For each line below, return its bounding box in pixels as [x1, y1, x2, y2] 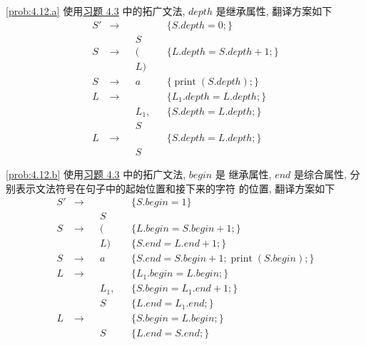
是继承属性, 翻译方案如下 [215, 4, 332, 18]
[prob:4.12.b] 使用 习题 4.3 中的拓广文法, [6, 166, 186, 181]
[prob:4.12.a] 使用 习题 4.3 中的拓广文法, [6, 4, 185, 18]
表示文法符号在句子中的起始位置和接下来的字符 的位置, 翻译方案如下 [15, 180, 335, 195]
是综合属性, [294, 166, 347, 181]
